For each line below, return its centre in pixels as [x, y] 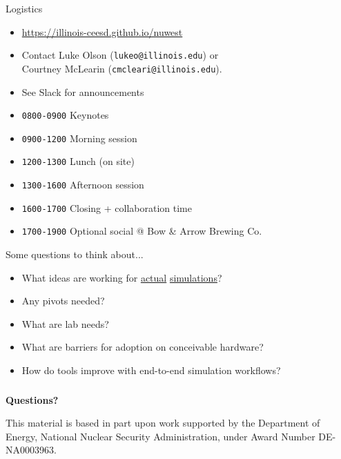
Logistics [24, 8]
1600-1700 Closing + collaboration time [107, 207]
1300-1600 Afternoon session [83, 185]
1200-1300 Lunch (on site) [78, 161]
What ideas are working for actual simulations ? [122, 277]
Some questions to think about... [75, 254]
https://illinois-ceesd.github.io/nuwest [102, 31]
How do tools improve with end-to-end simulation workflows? [151, 370]
